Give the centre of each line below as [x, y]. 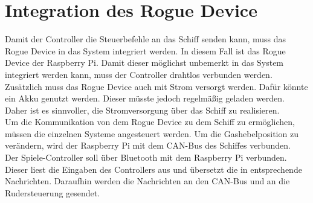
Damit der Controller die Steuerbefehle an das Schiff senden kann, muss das [146, 39]
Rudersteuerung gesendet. [53, 192]
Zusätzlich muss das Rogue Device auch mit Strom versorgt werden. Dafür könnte [156, 86]
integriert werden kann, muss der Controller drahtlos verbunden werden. [139, 74]
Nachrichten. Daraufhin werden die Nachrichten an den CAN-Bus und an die [147, 181]
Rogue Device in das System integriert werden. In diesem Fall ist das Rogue [145, 50]
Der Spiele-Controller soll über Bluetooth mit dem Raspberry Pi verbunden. [146, 157]
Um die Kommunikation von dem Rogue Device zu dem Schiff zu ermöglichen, [150, 122]
